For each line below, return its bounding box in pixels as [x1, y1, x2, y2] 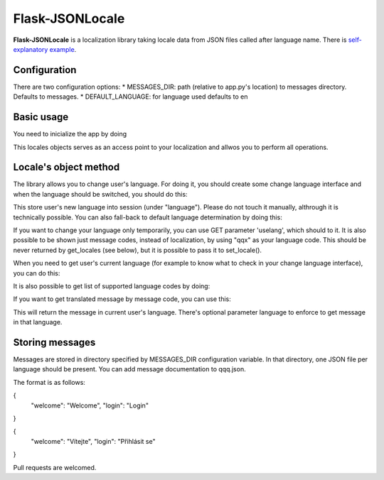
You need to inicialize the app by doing [13, 130, 127, 138]
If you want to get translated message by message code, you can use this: [13, 295, 231, 303]
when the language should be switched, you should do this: [13, 190, 188, 198]
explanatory [13, 45, 48, 53]
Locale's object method [13, 161, 120, 173]
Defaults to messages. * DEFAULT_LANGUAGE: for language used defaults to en [13, 92, 248, 101]
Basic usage [13, 111, 69, 124]
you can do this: [13, 268, 60, 277]
